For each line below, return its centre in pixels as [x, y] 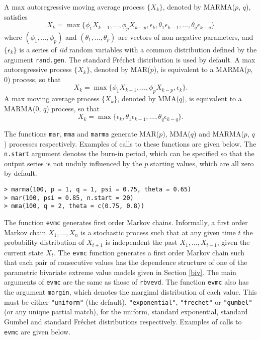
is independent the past [141, 242]
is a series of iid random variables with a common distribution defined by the [138, 49]
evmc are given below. [37, 331]
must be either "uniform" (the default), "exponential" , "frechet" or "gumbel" [128, 301]
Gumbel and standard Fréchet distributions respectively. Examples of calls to [123, 322]
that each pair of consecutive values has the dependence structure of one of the [126, 262]
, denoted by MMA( [148, 98]
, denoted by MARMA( [199, 7]
